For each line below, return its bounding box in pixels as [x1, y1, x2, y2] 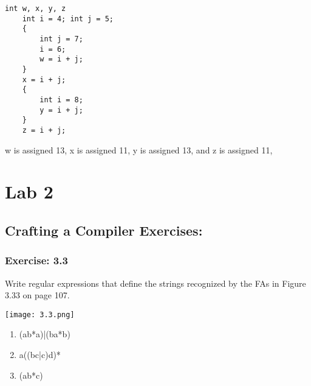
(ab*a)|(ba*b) [19, 328, 70, 340]
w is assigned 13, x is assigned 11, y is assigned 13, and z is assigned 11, [5, 143, 273, 156]
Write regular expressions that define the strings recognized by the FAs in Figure [5, 276, 306, 289]
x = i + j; [22, 75, 66, 84]
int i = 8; [39, 95, 83, 104]
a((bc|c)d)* [19, 348, 61, 360]
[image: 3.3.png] [5, 310, 75, 319]
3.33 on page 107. [5, 289, 70, 301]
